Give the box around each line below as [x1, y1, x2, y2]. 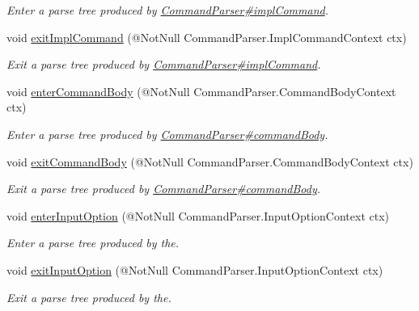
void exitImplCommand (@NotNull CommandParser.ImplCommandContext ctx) [6, 28, 407, 45]
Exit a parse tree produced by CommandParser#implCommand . [6, 56, 321, 73]
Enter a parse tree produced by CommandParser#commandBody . [6, 125, 328, 142]
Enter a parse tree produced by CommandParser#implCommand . [6, 2, 328, 18]
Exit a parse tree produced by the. [6, 288, 171, 305]
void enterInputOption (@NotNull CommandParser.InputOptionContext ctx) [6, 207, 389, 224]
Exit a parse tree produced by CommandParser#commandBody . [6, 180, 321, 197]
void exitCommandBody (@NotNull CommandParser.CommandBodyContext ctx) [6, 153, 413, 170]
